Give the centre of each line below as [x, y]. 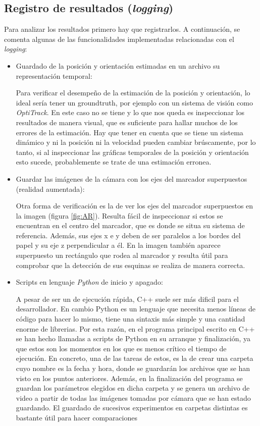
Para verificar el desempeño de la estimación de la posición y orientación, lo [133, 93]
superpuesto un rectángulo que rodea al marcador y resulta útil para [122, 255]
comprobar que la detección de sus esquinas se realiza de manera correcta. [131, 265]
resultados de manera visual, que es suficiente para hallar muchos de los [127, 122]
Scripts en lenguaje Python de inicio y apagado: [89, 282]
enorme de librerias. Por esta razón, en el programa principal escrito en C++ [135, 328]
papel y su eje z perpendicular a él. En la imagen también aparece [118, 245]
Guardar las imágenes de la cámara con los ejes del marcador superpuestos [132, 178]
